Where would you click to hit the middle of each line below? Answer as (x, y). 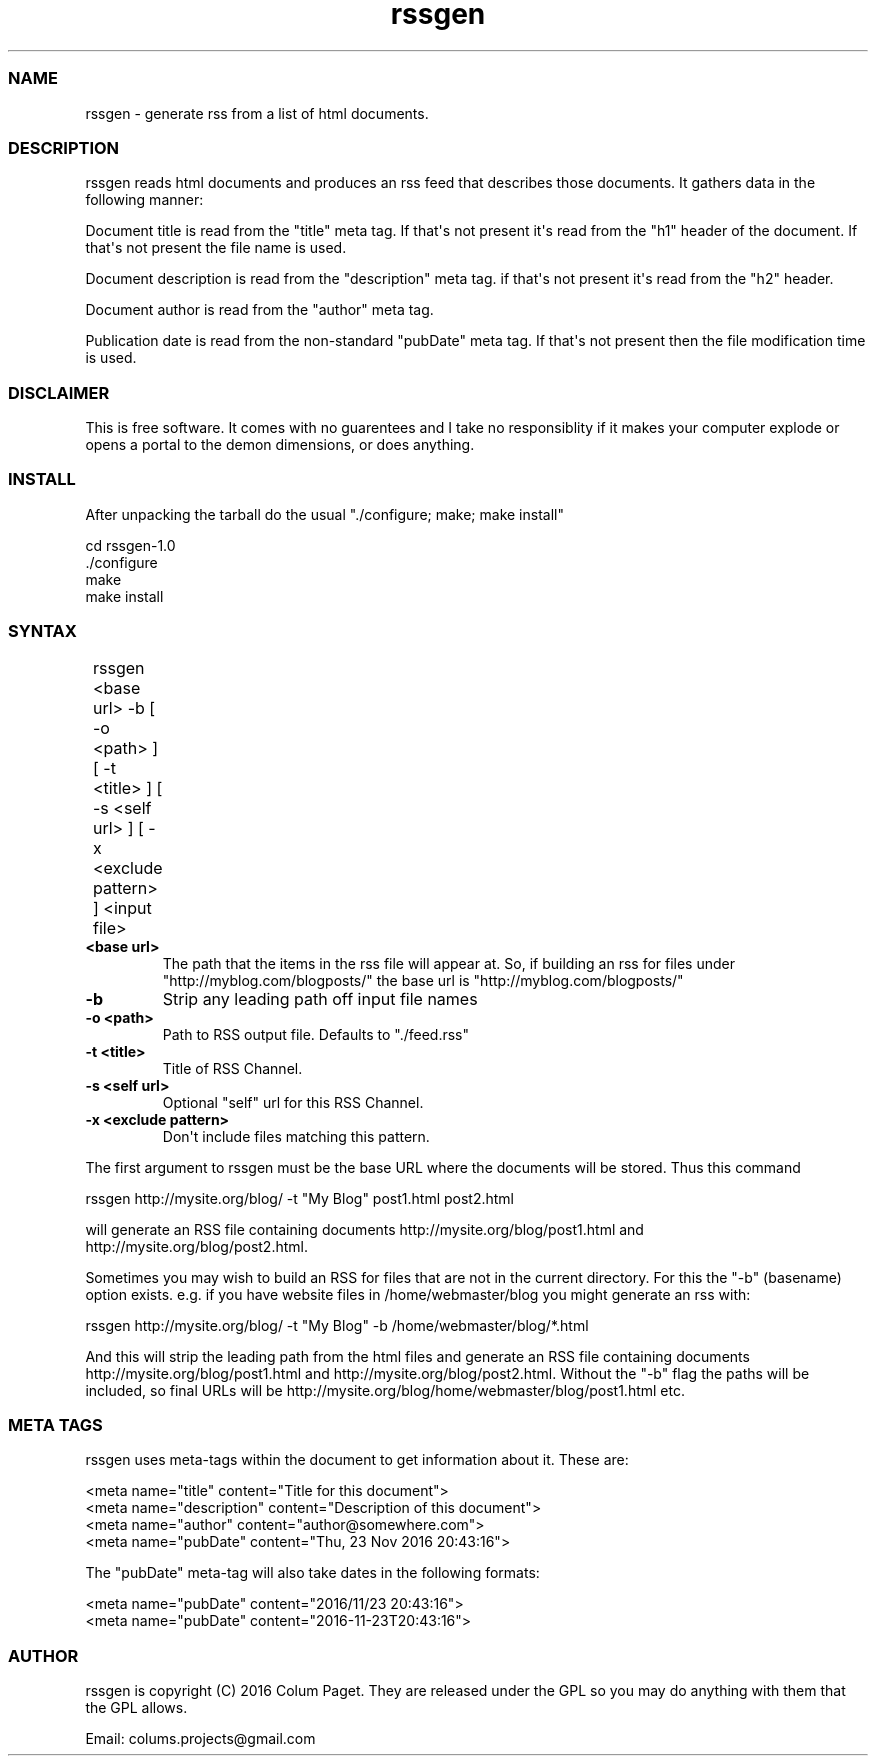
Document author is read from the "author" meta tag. (259, 310)
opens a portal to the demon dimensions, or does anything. (280, 444)
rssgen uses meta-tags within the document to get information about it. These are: (357, 1460)
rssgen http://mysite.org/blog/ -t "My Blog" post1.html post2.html (299, 1198)
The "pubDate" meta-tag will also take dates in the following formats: (312, 1573)
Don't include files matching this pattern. (296, 1136)
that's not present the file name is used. (216, 248)
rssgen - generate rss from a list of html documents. (257, 113)
